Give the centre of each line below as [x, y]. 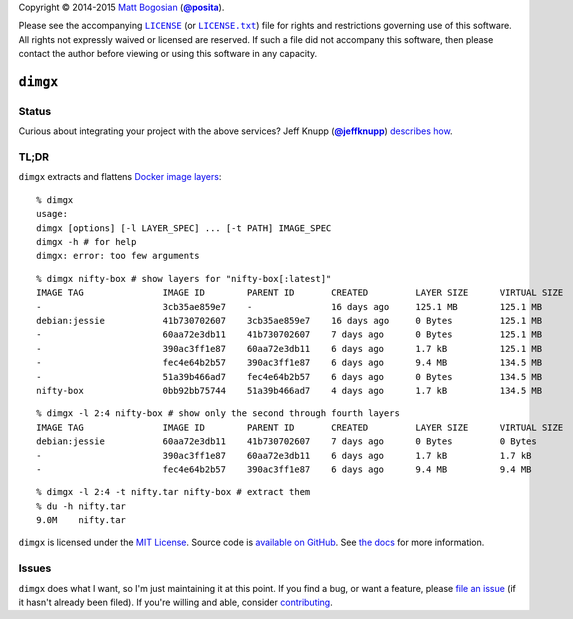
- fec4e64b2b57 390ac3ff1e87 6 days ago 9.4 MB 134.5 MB [289, 363]
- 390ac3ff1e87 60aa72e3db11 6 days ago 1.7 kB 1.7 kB [284, 455]
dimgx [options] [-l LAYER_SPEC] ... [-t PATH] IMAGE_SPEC [184, 228]
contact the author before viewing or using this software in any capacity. [168, 54]
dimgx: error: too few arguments [118, 256]
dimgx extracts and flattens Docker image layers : [120, 177]
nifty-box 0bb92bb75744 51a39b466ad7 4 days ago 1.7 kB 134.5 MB [289, 390]
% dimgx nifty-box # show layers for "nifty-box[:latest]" [184, 278]
